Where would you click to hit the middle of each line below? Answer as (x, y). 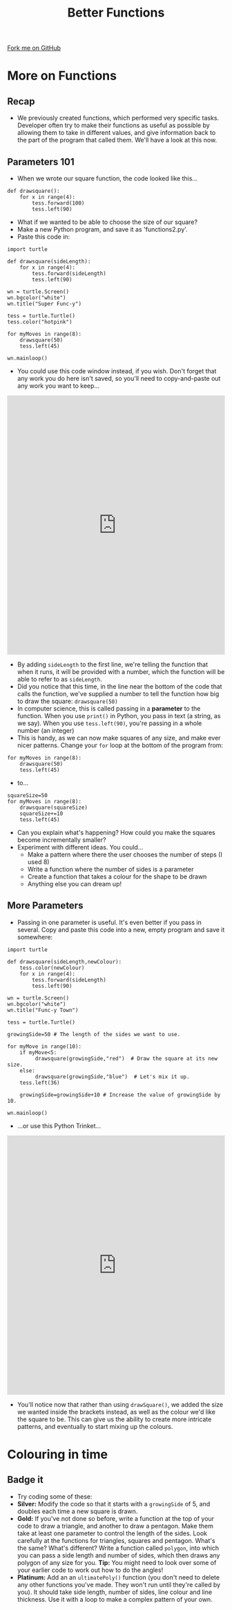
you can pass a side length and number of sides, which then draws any (118, 1555)
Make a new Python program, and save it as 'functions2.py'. (102, 229)
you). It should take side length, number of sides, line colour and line (115, 1592)
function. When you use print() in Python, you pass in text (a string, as (119, 716)
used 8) (38, 862)
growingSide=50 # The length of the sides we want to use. (94, 1034)
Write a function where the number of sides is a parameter (110, 869)
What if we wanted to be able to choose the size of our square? (107, 222)
